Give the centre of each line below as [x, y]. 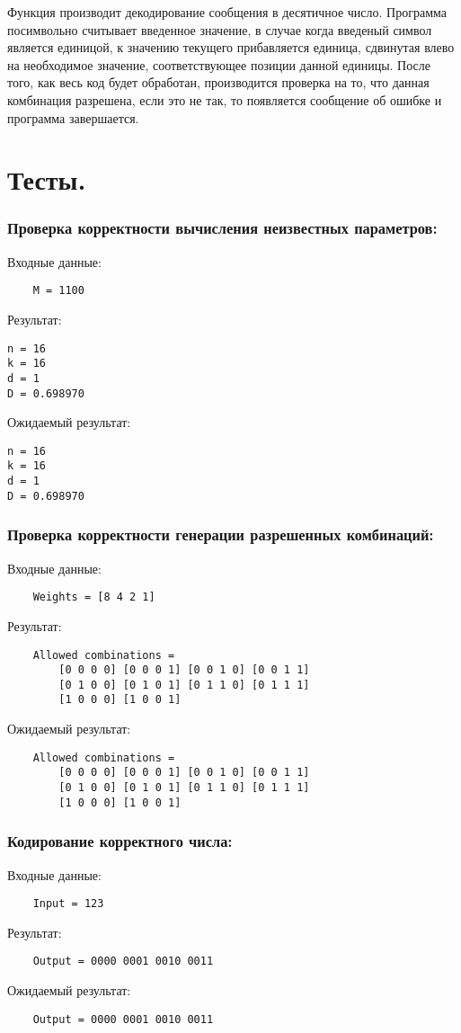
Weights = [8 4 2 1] [94, 597]
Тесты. [47, 179]
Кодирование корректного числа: [120, 841]
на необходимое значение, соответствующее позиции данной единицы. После [219, 64]
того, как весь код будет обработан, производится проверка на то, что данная [218, 82]
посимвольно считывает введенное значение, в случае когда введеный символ [220, 29]
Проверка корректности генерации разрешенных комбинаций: [221, 534]
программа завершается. [73, 117]
